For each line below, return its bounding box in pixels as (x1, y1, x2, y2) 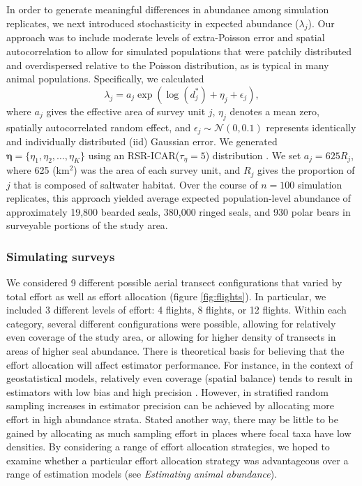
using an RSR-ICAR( (88, 147, 180, 162)
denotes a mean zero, (229, 103, 319, 118)
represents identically (266, 119, 356, 134)
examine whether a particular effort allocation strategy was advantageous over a (6, 452, 349, 467)
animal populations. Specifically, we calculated (6, 71, 204, 86)
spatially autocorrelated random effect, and (6, 119, 191, 134)
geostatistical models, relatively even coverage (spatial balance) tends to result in (6, 371, 353, 385)
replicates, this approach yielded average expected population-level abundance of (6, 191, 351, 205)
